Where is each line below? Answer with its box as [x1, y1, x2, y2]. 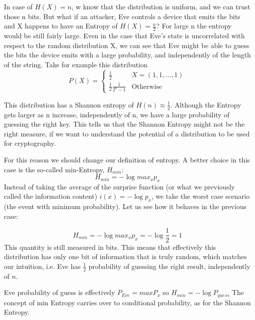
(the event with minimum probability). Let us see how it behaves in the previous [4, 201, 247, 212]
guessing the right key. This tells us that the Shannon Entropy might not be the [4, 119, 245, 129]
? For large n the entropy [156, 21, 232, 31]
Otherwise [131, 83, 162, 90]
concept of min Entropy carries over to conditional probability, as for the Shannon [4, 297, 251, 307]
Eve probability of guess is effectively [4, 287, 115, 297]
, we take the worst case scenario [151, 191, 250, 201]
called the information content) [4, 191, 98, 201]
